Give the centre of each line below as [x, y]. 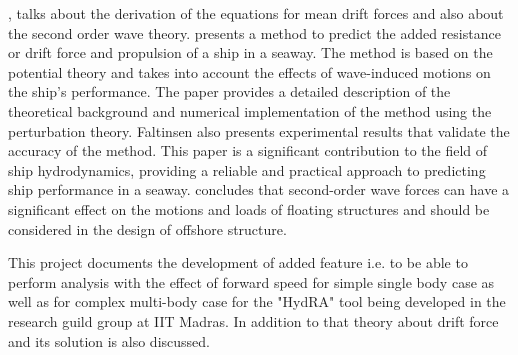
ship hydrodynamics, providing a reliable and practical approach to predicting [247, 169]
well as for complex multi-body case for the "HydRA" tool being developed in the [257, 301]
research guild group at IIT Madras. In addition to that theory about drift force [253, 320]
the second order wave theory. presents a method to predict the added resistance [254, 32]
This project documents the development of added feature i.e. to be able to [238, 262]
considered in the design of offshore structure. [147, 228]
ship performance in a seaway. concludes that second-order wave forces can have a [259, 189]
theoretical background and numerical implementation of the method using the [250, 110]
